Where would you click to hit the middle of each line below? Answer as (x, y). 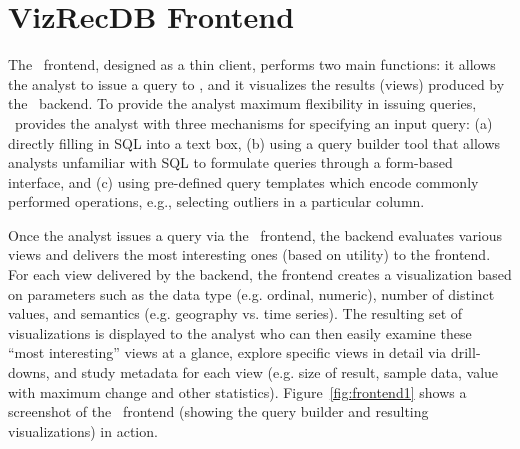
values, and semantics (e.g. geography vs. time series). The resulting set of (235, 313)
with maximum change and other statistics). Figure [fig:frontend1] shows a (237, 391)
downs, (29, 372)
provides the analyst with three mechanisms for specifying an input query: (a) (253, 122)
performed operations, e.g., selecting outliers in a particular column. (216, 201)
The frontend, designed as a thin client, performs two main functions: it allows (252, 64)
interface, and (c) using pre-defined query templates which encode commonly (243, 181)
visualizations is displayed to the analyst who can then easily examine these (240, 332)
